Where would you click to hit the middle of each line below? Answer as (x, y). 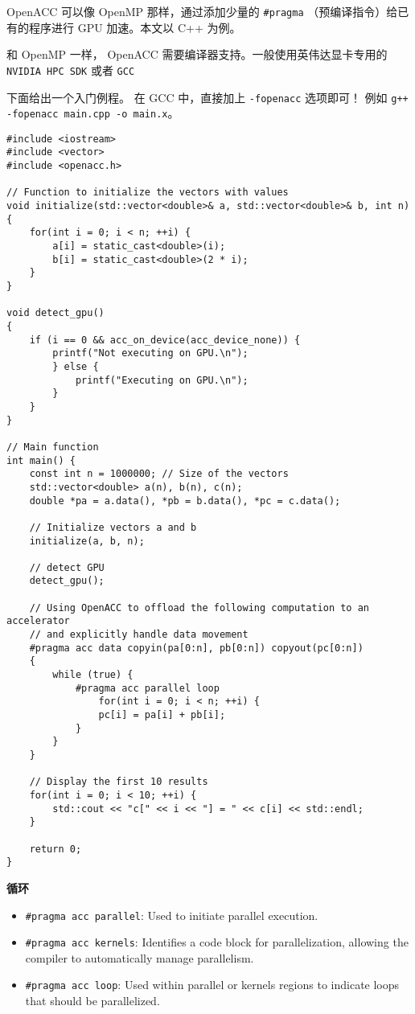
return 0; (55, 849)
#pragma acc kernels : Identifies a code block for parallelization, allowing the (217, 942)
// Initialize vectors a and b (113, 527)
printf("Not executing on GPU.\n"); (150, 353)
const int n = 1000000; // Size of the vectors (159, 474)
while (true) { (93, 675)
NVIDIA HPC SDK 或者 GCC (71, 70)
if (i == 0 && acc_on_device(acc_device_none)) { (165, 340)
